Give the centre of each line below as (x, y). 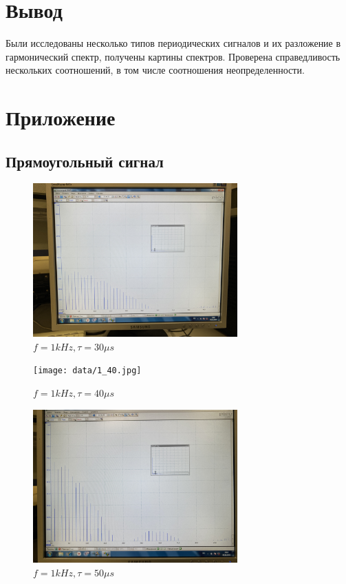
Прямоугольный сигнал (85, 161)
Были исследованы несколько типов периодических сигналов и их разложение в (173, 43)
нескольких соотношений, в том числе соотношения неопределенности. (155, 70)
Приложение (61, 117)
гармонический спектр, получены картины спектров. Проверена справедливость (173, 56)
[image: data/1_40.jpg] (87, 371)
